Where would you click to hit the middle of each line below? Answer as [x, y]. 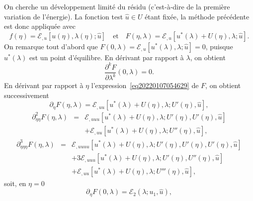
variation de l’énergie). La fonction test [64, 16]
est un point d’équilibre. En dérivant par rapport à [107, 57]
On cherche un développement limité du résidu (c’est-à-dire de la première [117, 6]
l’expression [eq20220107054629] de [145, 85]
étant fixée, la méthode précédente [197, 16]
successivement [27, 95]
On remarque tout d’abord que [51, 46]
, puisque [219, 46]
